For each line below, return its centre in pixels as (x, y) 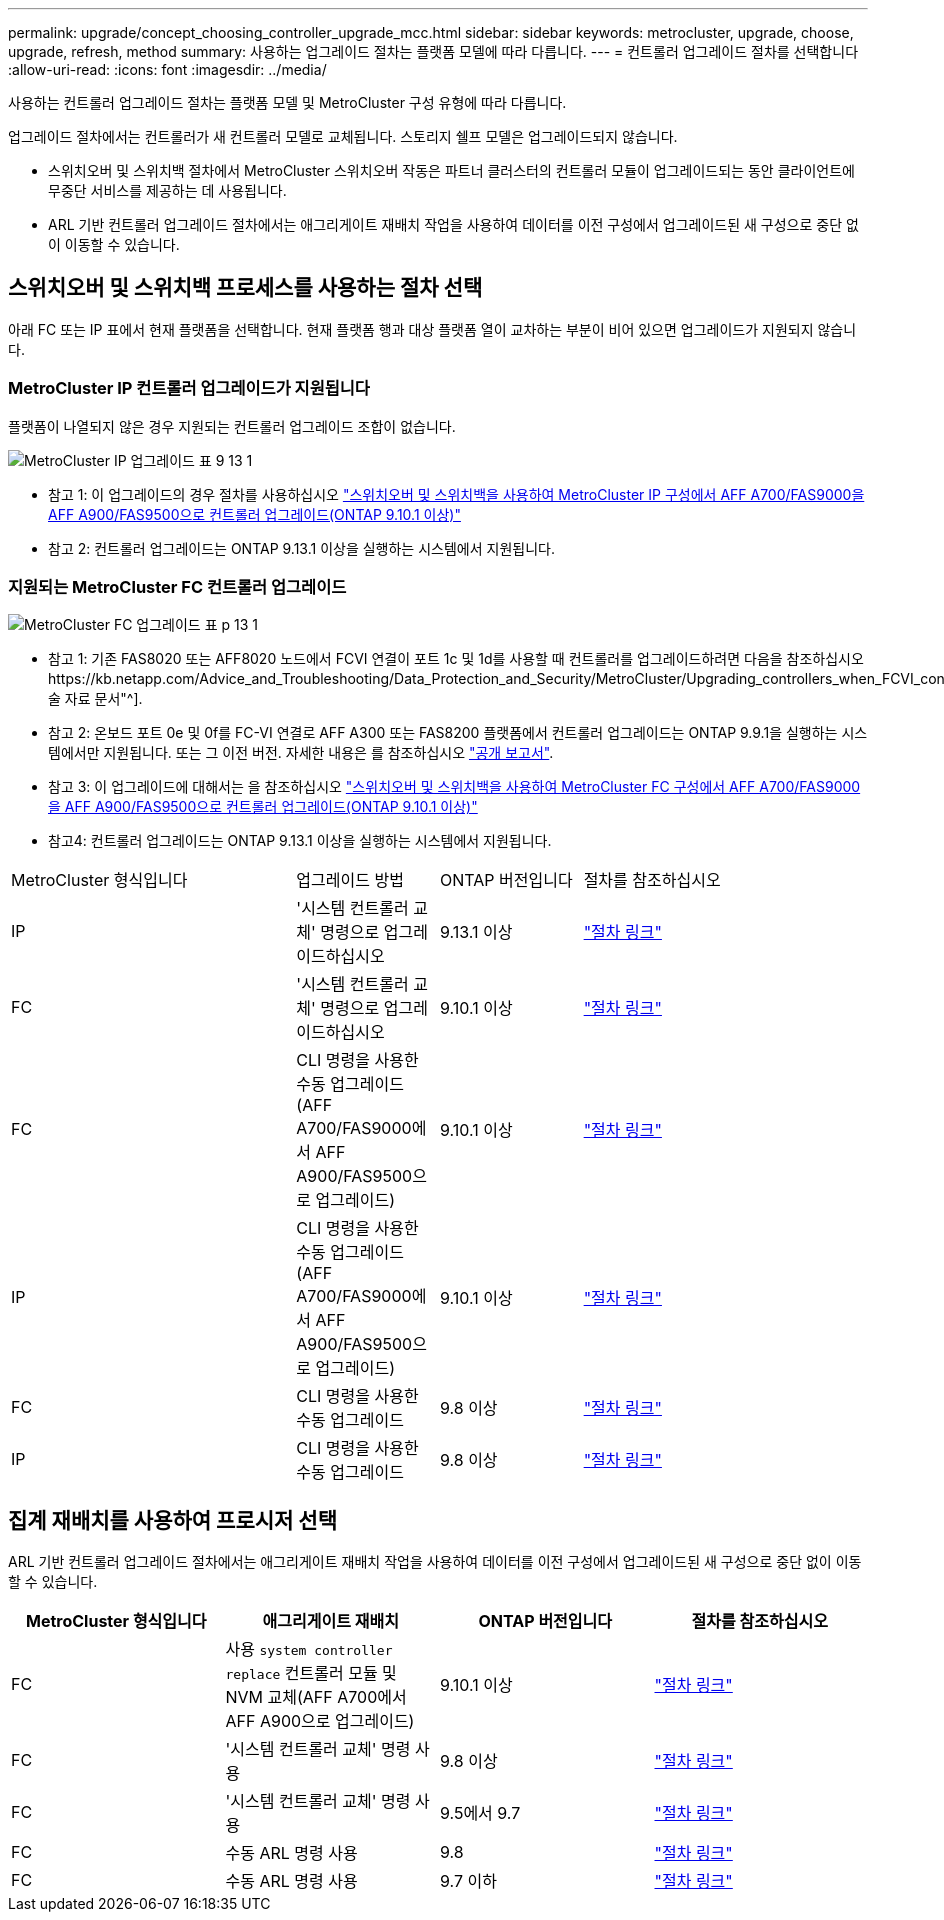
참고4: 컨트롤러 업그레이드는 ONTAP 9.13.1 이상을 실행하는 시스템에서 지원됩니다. (300, 841)
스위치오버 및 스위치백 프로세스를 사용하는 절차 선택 (245, 288)
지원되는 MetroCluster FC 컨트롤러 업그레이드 (177, 586)
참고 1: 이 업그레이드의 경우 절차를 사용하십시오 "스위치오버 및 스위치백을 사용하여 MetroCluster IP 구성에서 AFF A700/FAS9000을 (456, 494)
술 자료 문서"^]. (95, 699)
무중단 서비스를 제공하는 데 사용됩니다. (167, 190)
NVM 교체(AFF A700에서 (316, 1697)
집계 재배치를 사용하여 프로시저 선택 (173, 1520)
